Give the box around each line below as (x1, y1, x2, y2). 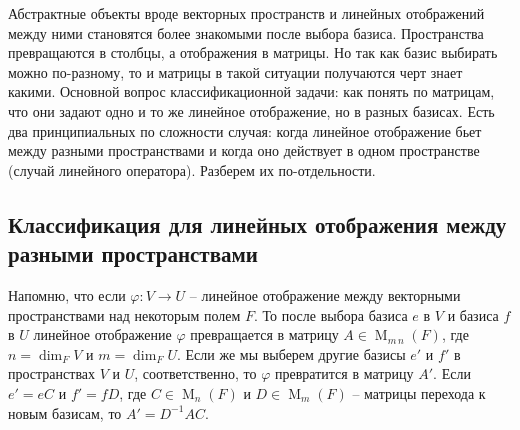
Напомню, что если (8, 284, 126, 305)
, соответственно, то (134, 363, 257, 384)
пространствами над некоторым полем (8, 304, 241, 325)
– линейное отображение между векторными (189, 284, 461, 305)
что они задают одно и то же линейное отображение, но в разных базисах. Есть (8, 100, 495, 121)
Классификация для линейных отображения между (8, 208, 507, 239)
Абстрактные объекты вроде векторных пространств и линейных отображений (8, 3, 485, 23)
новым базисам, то (8, 402, 122, 423)
